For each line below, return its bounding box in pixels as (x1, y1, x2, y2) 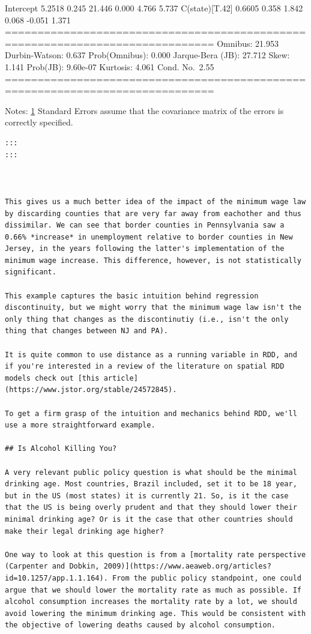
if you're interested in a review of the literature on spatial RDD (5, 362, 285, 371)
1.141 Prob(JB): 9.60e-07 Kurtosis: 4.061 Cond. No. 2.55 (5, 60, 214, 73)
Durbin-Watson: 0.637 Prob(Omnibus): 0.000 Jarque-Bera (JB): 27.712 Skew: (5, 49, 290, 61)
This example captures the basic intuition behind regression (5, 291, 259, 300)
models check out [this (5, 373, 100, 382)
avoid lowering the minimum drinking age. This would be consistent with (5, 609, 306, 618)
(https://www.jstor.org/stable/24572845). (5, 385, 177, 394)
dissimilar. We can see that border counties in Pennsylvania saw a (5, 221, 285, 230)
